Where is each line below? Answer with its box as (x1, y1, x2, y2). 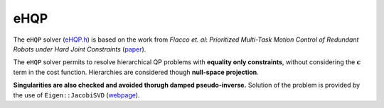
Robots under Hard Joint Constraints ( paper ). (13, 44, 146, 53)
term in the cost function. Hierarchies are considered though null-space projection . (13, 68, 259, 76)
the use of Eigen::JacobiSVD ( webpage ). (13, 90, 140, 99)
